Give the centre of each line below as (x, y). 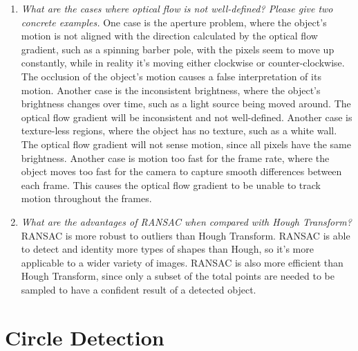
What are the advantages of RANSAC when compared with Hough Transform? (186, 221)
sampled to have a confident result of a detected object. (139, 289)
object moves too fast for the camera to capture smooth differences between (181, 171)
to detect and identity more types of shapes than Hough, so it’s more (167, 249)
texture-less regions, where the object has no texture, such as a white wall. (179, 130)
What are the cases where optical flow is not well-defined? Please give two (177, 8)
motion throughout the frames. (86, 198)
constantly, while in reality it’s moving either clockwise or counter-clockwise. (183, 63)
